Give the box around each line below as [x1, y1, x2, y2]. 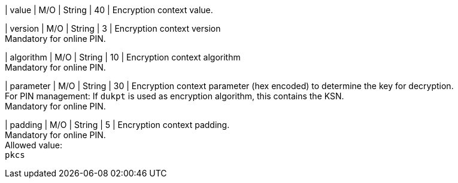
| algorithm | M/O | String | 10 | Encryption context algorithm [5, 52, 241, 62]
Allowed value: [5, 140, 62, 150]
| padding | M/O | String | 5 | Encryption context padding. [5, 120, 230, 130]
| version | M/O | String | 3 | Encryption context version [5, 23, 221, 33]
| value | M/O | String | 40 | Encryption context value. [5, 5, 213, 15]
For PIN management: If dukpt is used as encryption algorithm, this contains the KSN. [5, 91, 344, 101]
